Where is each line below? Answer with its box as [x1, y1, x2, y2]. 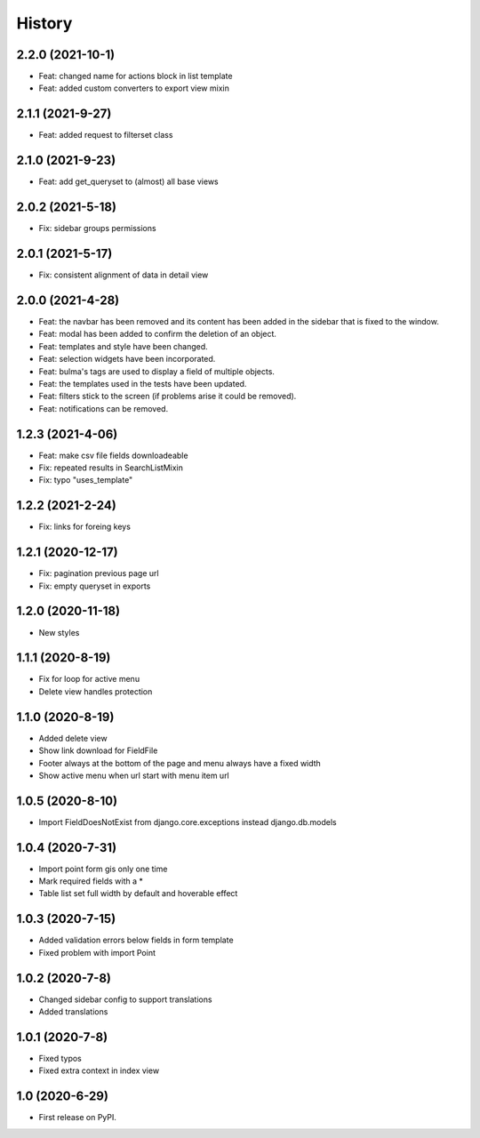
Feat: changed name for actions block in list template [38, 71, 233, 82]
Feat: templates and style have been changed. [38, 341, 208, 351]
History [16, 13, 73, 33]
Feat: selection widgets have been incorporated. [38, 354, 216, 365]
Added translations [38, 1006, 108, 1017]
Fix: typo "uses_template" [38, 475, 133, 485]
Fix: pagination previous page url [38, 568, 159, 579]
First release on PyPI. [38, 1112, 117, 1123]
